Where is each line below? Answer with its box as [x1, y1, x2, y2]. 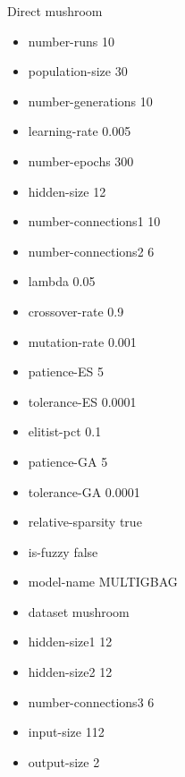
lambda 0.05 [28, 272, 96, 291]
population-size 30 [28, 62, 128, 80]
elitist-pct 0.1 [28, 422, 102, 441]
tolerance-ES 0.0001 [28, 392, 137, 410]
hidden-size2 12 [28, 663, 113, 681]
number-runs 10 [28, 31, 115, 50]
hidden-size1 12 [28, 632, 113, 651]
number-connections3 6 [28, 692, 155, 711]
